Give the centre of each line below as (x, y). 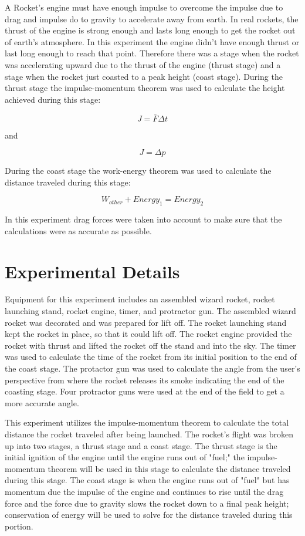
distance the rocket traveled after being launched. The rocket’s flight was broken (149, 434)
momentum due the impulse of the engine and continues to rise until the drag (144, 491)
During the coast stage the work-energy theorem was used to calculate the (138, 171)
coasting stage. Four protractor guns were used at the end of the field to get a (145, 391)
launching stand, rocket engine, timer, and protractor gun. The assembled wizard (150, 311)
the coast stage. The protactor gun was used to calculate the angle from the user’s (152, 368)
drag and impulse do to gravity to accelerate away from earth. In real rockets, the (152, 18)
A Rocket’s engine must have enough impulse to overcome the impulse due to (144, 7)
